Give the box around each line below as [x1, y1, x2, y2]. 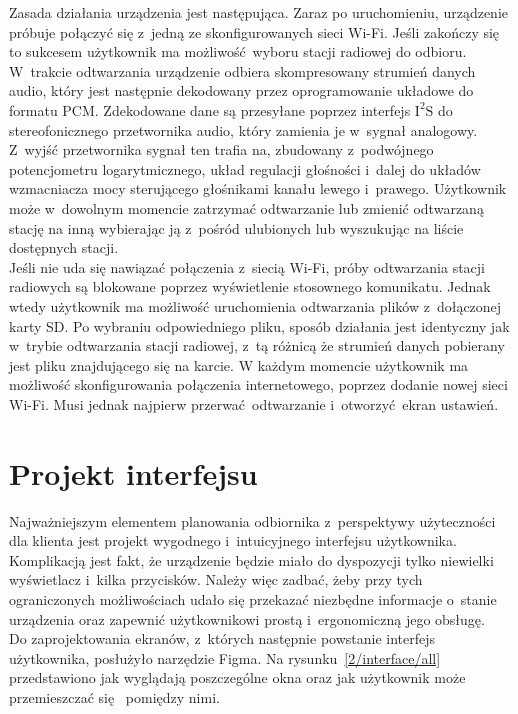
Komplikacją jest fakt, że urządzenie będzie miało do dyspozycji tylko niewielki [9, 549, 494, 570]
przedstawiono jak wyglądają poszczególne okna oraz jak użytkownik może [9, 667, 466, 688]
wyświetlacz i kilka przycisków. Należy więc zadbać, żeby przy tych [9, 569, 423, 590]
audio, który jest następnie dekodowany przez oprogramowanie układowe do [9, 80, 474, 101]
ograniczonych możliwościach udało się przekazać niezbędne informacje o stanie [9, 588, 497, 609]
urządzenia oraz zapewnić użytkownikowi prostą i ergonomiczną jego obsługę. [9, 608, 485, 629]
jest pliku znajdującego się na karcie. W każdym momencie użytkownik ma [9, 354, 469, 375]
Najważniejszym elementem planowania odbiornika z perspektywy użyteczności [9, 510, 496, 531]
